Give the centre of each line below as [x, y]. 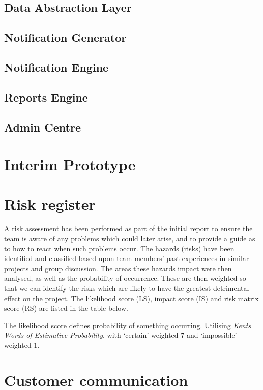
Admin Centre [42, 127]
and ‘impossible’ [212, 335]
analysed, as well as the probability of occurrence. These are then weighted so [125, 278]
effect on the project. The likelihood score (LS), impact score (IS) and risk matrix [131, 298]
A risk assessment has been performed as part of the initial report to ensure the [128, 228]
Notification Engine [56, 67]
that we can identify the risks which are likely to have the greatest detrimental [127, 288]
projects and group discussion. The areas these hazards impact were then [118, 268]
